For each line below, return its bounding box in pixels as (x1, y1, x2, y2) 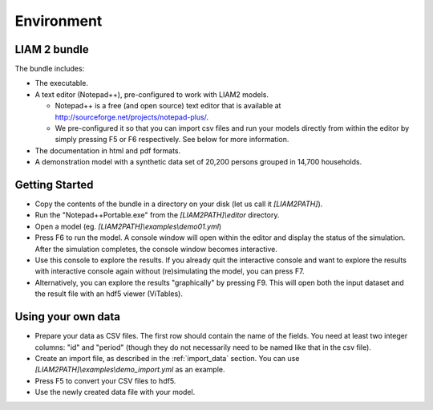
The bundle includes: (14, 64, 85, 74)
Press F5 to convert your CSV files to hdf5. (34, 375, 176, 385)
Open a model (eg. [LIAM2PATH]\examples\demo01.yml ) (34, 221, 222, 231)
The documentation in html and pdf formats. (34, 145, 181, 156)
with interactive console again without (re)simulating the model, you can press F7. (34, 266, 305, 276)
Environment (14, 12, 103, 30)
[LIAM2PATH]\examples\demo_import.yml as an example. (34, 365, 225, 375)
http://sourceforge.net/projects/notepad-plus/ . (55, 112, 208, 122)
